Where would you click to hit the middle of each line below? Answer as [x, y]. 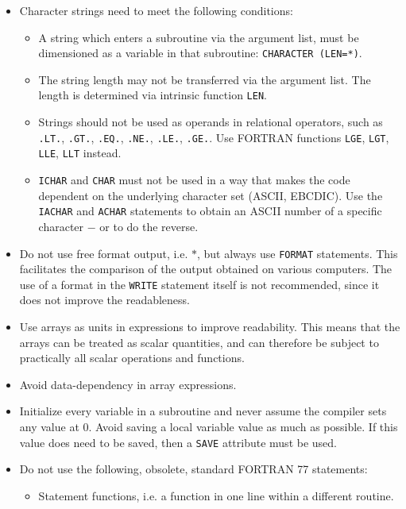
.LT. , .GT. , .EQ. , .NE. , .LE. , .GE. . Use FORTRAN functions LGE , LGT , [214, 137]
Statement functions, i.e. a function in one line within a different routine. [216, 495]
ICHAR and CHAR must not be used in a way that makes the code [194, 179]
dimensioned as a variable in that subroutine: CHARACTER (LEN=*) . [200, 53]
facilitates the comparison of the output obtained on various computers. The [206, 269]
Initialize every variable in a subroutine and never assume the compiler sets [203, 411]
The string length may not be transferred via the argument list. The [205, 79]
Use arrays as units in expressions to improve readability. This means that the [210, 326]
